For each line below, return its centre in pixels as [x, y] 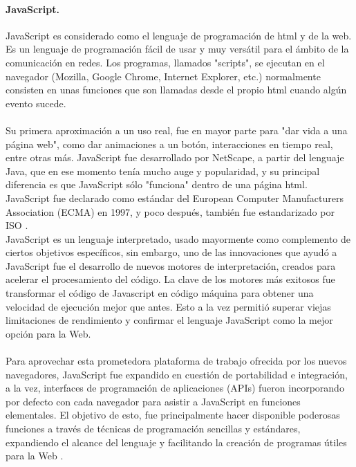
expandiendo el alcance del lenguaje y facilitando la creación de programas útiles [176, 442]
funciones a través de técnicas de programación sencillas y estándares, [153, 429]
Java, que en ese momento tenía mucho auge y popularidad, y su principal [163, 171]
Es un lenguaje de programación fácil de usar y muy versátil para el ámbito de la [177, 49]
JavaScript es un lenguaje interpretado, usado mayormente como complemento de [178, 238]
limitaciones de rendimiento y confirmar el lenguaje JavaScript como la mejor [169, 320]
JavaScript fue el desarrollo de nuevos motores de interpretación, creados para [171, 265]
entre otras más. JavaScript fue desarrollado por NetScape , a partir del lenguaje [175, 157]
